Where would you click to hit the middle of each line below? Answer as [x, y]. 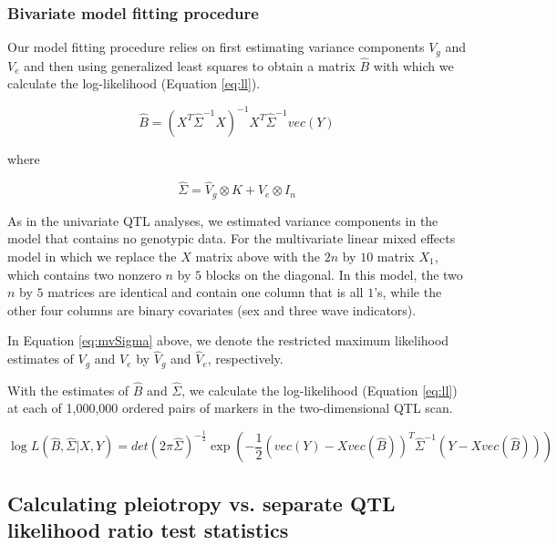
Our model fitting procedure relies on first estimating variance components [216, 47]
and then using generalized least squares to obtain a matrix [190, 65]
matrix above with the [258, 257]
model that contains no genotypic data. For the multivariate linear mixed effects [232, 238]
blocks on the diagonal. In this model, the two [334, 274]
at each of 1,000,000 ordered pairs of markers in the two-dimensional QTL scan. [230, 408]
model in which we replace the [92, 257]
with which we [413, 65]
